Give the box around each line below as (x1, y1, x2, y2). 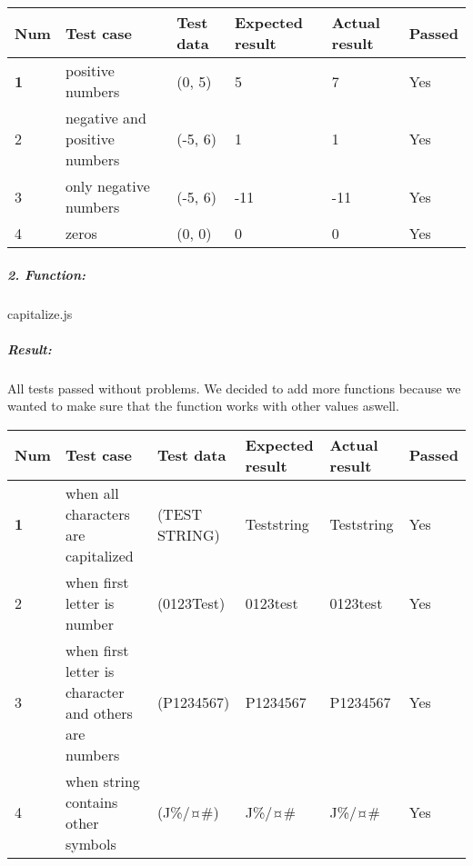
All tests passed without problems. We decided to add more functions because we (7, 378, 461, 397)
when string (65, 770, 140, 791)
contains (65, 791, 118, 812)
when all (65, 482, 119, 503)
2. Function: (7, 264, 86, 284)
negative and (65, 107, 146, 128)
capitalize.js (7, 304, 73, 323)
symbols (65, 832, 116, 854)
